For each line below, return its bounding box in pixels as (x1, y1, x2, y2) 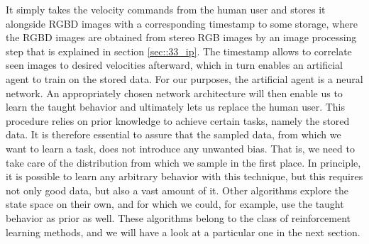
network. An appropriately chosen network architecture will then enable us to (6, 85, 343, 100)
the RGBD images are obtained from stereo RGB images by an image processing (6, 30, 357, 45)
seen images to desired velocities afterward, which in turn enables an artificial (6, 57, 343, 72)
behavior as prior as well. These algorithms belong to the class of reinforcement (6, 210, 351, 225)
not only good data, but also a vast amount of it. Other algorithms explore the (6, 182, 348, 197)
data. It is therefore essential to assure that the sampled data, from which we (6, 127, 341, 142)
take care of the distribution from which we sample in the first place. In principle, (6, 155, 361, 170)
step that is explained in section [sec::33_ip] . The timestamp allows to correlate (6, 43, 352, 58)
